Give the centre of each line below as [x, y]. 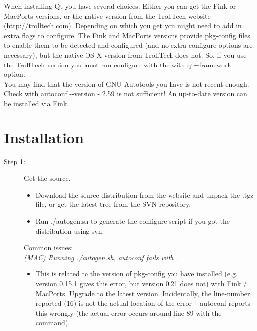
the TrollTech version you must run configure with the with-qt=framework [118, 64]
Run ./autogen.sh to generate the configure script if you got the [132, 221]
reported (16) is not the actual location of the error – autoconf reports [143, 303]
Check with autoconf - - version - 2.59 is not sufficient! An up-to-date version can [126, 94]
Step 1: [15, 161]
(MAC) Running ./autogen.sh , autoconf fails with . [101, 257]
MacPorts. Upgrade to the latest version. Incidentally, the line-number [143, 293]
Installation [44, 137]
